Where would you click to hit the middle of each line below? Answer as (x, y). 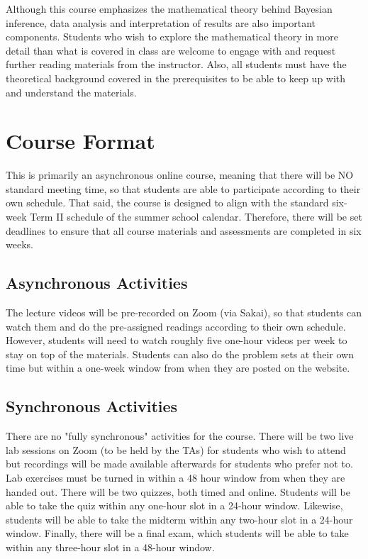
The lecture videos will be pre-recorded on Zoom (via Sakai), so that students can (184, 312)
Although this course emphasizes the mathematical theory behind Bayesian (169, 9)
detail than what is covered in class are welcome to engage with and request (171, 50)
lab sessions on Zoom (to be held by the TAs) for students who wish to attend (176, 449)
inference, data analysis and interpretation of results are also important (161, 22)
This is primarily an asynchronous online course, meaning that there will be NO (180, 175)
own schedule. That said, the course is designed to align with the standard (167, 203)
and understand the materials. (71, 92)
